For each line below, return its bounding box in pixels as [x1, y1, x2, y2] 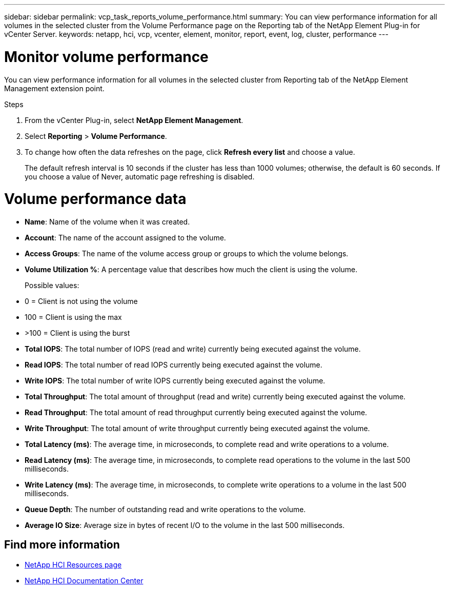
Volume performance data [4, 190, 187, 208]
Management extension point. [4, 84, 105, 93]
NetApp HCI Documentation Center [25, 576, 144, 585]
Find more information [4, 538, 120, 552]
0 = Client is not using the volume [25, 297, 138, 306]
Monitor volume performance [4, 48, 209, 66]
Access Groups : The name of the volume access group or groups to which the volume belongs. [25, 249, 349, 258]
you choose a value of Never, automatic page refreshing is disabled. [25, 172, 255, 181]
